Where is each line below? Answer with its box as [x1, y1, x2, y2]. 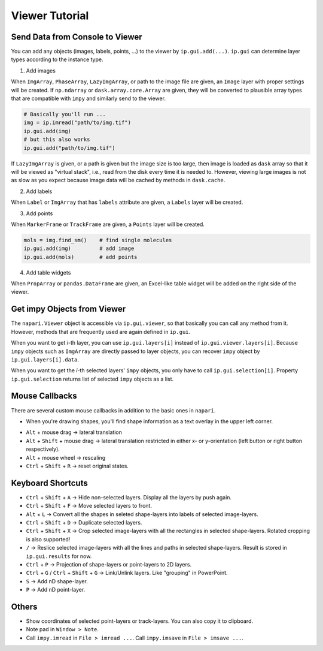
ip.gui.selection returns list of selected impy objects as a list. [11, 375, 174, 382]
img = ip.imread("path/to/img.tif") [23, 119, 132, 126]
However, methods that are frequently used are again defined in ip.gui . [11, 328, 191, 335]
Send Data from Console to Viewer [11, 32, 143, 42]
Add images [26, 67, 56, 74]
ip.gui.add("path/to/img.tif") [23, 144, 116, 151]
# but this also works [23, 136, 90, 143]
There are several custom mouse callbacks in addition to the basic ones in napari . [11, 406, 216, 414]
